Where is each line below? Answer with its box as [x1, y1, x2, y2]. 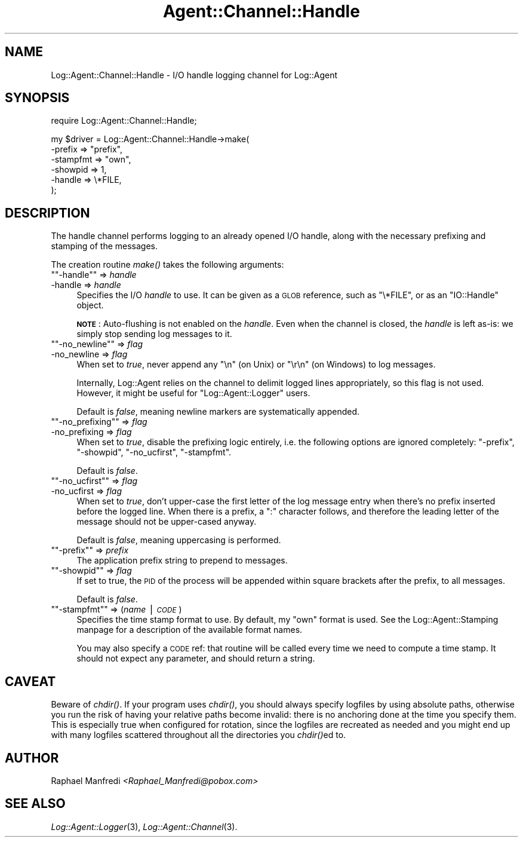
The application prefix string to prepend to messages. [76, 555, 288, 566]
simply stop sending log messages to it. [76, 329, 232, 339]
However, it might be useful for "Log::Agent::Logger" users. [76, 388, 310, 399]
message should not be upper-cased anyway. [76, 516, 257, 527]
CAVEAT [5, 673, 56, 689]
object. [76, 300, 104, 311]
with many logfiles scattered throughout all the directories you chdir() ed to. [51, 730, 346, 740]
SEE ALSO [5, 796, 66, 812]
